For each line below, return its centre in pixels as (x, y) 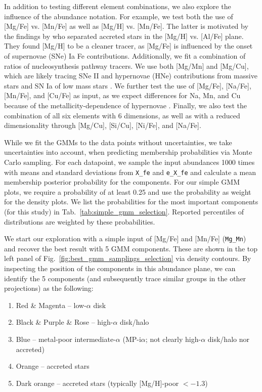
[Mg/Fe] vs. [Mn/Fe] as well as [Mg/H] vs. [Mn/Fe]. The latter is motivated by (126, 26)
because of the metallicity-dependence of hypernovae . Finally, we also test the (125, 105)
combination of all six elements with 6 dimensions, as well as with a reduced (122, 115)
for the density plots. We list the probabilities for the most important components (131, 202)
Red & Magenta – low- (51, 305)
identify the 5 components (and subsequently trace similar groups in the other (125, 278)
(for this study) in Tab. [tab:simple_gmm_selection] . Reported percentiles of (124, 211)
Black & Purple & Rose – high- (64, 322)
